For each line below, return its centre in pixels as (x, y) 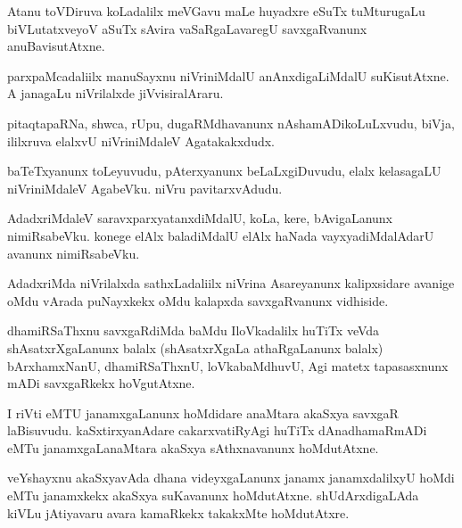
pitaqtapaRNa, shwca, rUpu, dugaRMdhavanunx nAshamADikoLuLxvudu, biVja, (231, 123)
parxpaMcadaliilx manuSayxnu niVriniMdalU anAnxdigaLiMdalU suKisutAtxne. (228, 75)
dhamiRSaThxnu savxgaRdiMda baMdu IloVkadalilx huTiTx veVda (194, 330)
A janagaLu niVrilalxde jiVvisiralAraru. (115, 93)
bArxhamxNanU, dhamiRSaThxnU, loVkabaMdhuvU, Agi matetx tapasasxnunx (228, 365)
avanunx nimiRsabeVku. (74, 253)
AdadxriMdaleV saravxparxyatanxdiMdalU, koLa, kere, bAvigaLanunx (200, 218)
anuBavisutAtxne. (56, 46)
